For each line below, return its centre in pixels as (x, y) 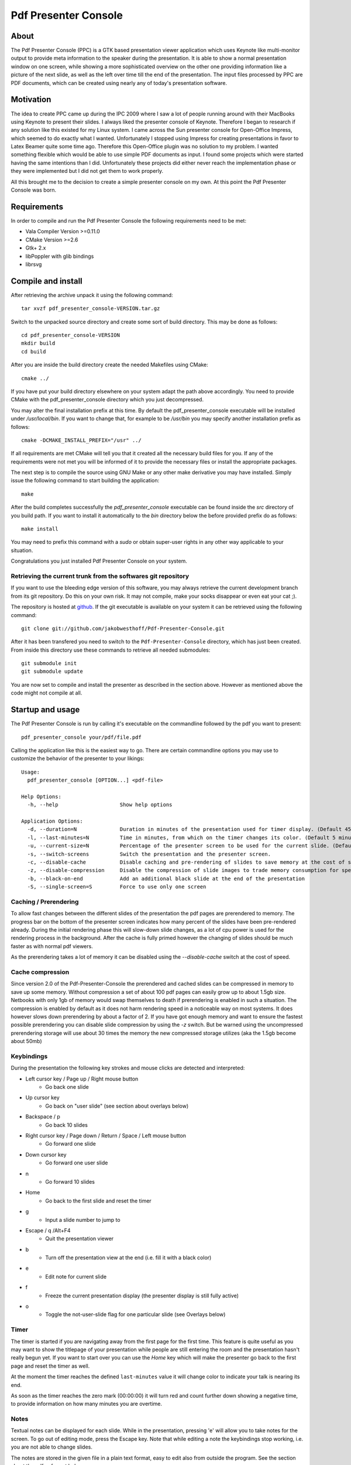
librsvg (34, 264)
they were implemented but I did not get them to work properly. (87, 171)
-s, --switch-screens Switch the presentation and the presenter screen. (149, 854)
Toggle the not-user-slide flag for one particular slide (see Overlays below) (135, 1314)
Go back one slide (67, 1087)
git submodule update (52, 672)
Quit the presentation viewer (80, 1239)
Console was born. (34, 190)
